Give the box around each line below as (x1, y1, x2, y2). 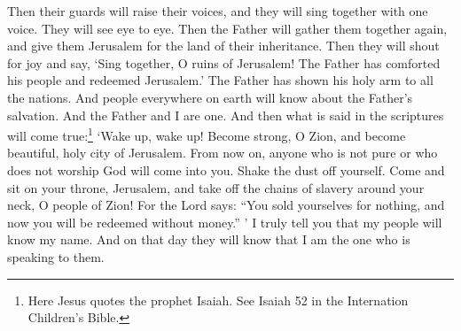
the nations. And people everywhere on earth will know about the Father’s (7, 88, 413, 106)
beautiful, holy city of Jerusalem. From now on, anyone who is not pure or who (7, 143, 438, 162)
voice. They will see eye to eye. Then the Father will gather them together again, (7, 19, 448, 37)
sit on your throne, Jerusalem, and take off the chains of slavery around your (7, 178, 425, 196)
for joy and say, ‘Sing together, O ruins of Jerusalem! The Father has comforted (7, 53, 441, 72)
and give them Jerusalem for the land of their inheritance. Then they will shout (7, 36, 440, 55)
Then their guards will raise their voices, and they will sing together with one (7, 2, 428, 19)
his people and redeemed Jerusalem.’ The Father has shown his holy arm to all (7, 71, 434, 89)
